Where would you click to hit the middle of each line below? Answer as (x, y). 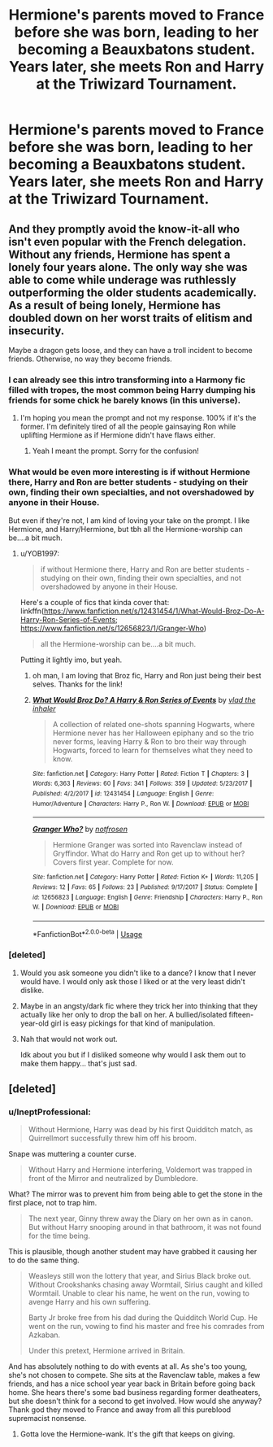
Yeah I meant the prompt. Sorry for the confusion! (115, 451)
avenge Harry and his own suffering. (89, 1302)
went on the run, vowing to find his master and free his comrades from (146, 1327)
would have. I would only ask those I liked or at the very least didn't (132, 981)
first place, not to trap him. (53, 1203)
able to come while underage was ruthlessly (123, 279)
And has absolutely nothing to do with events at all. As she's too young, (128, 1366)
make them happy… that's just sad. (78, 1063)
